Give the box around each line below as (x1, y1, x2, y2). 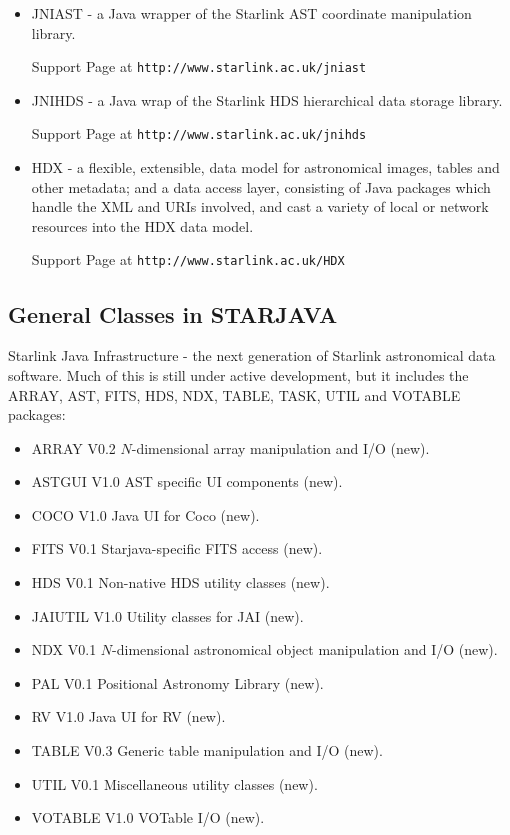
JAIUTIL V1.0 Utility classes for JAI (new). (31, 605, 304, 626)
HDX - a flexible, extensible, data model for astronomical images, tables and (31, 157, 500, 178)
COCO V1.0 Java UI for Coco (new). (31, 504, 260, 525)
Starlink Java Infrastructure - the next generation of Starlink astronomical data (8, 345, 496, 366)
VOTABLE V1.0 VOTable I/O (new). (31, 807, 265, 828)
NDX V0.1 (31, 639, 97, 660)
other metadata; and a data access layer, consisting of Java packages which (31, 176, 491, 197)
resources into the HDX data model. (31, 215, 254, 236)
